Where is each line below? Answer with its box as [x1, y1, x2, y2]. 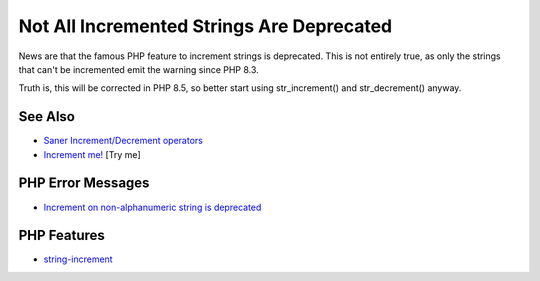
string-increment [43, 253, 114, 265]
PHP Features [18, 227, 105, 244]
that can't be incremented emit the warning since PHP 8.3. [18, 63, 259, 75]
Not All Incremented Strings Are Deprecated [18, 15, 393, 37]
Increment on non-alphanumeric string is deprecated [43, 201, 262, 213]
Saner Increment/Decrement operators [43, 135, 204, 147]
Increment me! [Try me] [43, 148, 142, 160]
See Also [18, 108, 75, 125]
